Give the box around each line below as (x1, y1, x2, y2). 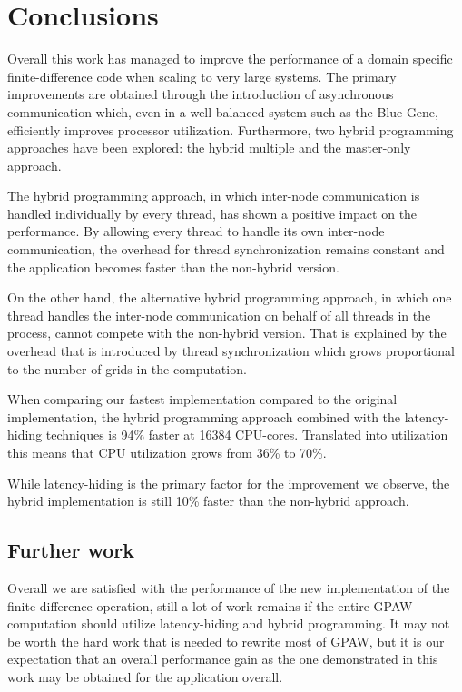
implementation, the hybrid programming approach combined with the (7, 407, 401, 426)
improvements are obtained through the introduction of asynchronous (7, 84, 394, 104)
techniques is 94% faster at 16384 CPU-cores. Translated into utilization (45, 425, 448, 444)
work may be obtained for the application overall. (7, 667, 283, 686)
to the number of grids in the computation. (7, 359, 247, 378)
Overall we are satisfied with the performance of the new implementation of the (7, 578, 450, 597)
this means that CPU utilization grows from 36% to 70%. (7, 443, 327, 461)
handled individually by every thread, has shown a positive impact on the (7, 203, 418, 222)
